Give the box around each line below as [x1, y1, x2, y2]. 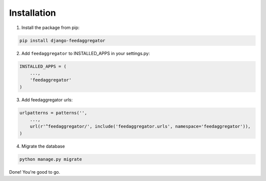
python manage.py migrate [19, 156, 82, 162]
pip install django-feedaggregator [19, 37, 105, 43]
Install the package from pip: [21, 25, 80, 30]
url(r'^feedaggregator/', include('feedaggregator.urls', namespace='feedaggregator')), [30, 123, 251, 129]
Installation [9, 7, 56, 18]
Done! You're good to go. [9, 169, 61, 175]
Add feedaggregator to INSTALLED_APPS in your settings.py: [21, 50, 150, 56]
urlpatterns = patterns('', [19, 110, 87, 116]
